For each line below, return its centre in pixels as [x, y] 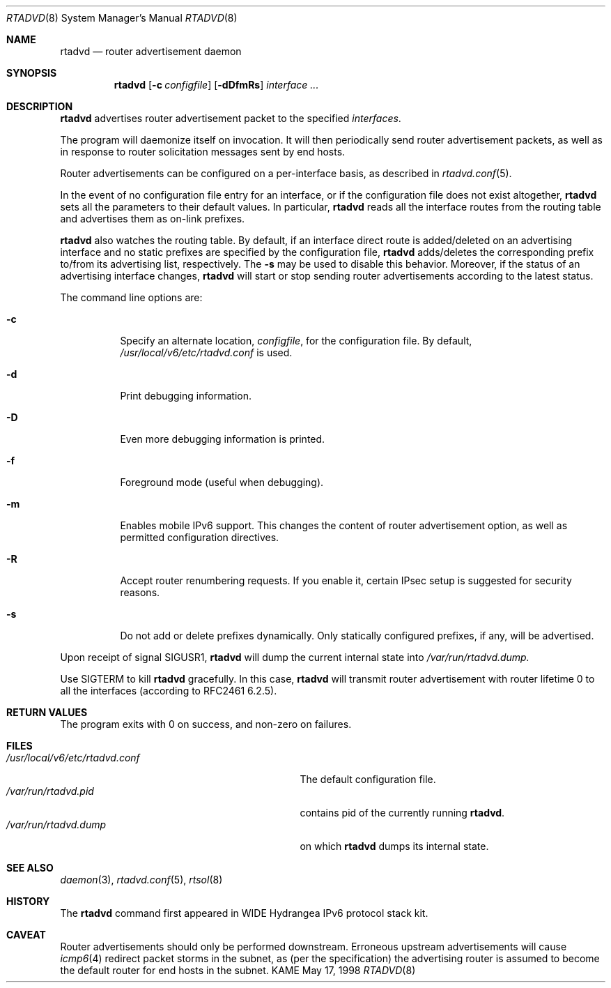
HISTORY [28, 901]
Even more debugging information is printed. [223, 439]
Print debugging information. [186, 396]
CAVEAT [26, 935]
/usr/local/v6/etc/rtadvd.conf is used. [206, 352]
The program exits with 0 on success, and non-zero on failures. [206, 724]
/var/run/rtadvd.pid [50, 791]
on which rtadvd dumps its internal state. [394, 846]
